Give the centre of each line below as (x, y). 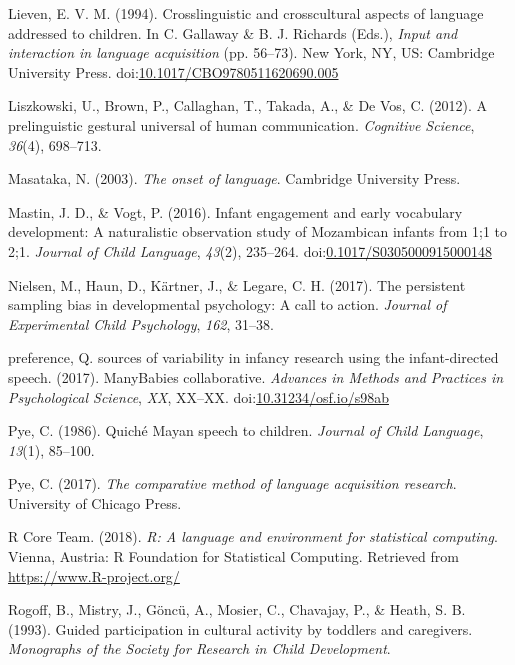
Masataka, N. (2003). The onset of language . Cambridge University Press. (234, 178)
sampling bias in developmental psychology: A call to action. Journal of (227, 304)
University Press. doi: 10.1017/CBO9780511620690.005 (173, 71)
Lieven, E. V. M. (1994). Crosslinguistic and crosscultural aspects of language (246, 13)
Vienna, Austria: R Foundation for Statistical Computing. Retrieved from (233, 556)
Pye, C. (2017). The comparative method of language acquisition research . (232, 483)
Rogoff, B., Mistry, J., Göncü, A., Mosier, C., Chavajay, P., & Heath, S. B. (237, 609)
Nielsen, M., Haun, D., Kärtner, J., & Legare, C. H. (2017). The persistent (237, 284)
